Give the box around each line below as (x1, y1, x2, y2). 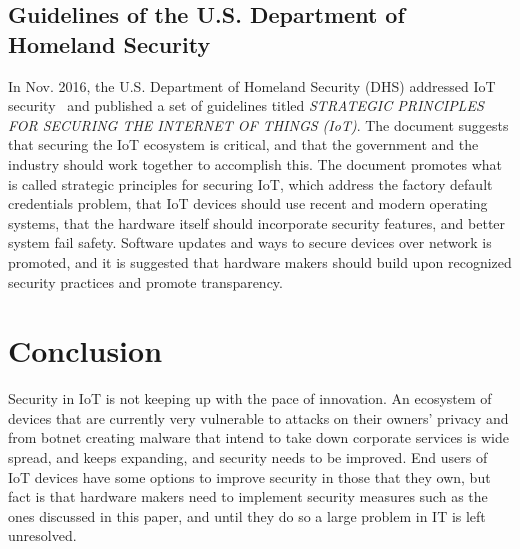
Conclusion (8, 330, 163, 371)
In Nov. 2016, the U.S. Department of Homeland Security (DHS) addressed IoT (8, 75, 496, 96)
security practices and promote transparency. (8, 271, 283, 292)
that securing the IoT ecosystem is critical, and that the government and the (8, 134, 479, 155)
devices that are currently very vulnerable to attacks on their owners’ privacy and (8, 407, 509, 428)
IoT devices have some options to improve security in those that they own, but (8, 466, 491, 487)
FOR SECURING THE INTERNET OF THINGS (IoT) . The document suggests (8, 114, 509, 135)
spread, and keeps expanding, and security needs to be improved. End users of (8, 447, 488, 468)
